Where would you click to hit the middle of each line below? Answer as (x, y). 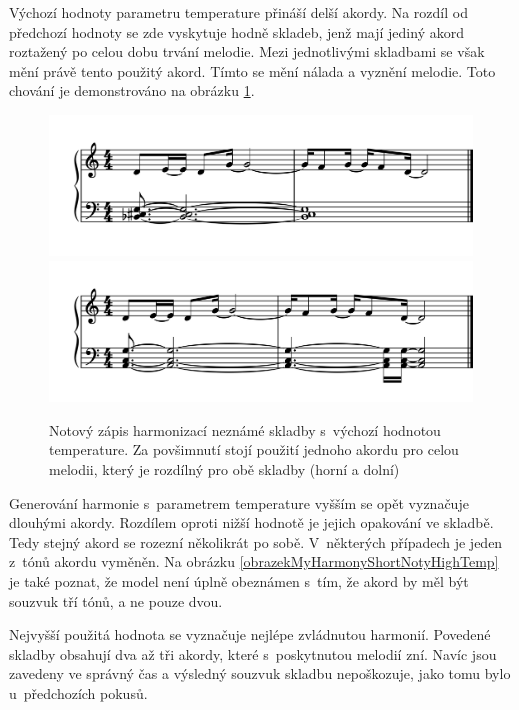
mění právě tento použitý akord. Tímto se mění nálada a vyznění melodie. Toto (252, 70)
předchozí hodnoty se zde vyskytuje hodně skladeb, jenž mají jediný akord (236, 31)
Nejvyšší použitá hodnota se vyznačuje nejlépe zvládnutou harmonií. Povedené (250, 634)
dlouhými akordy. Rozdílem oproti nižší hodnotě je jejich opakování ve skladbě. (251, 522)
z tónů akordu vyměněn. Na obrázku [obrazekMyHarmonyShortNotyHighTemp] (254, 561)
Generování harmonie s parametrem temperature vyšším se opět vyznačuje (239, 502)
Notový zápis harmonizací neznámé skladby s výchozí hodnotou (245, 429)
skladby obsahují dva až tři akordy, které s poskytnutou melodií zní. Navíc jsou (253, 653)
